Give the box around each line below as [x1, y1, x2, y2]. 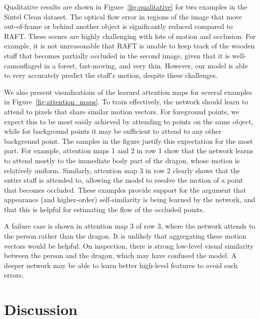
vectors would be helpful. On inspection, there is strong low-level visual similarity [4, 240, 254, 251]
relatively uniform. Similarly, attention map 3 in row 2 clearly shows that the [4, 165, 240, 175]
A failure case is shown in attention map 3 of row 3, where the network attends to [4, 221, 255, 231]
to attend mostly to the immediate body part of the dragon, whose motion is [4, 155, 240, 165]
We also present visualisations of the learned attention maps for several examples [4, 86, 252, 97]
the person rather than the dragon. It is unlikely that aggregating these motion [4, 231, 246, 241]
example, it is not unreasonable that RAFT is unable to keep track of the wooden [4, 40, 255, 51]
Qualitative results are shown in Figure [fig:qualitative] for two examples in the [4, 1, 247, 11]
